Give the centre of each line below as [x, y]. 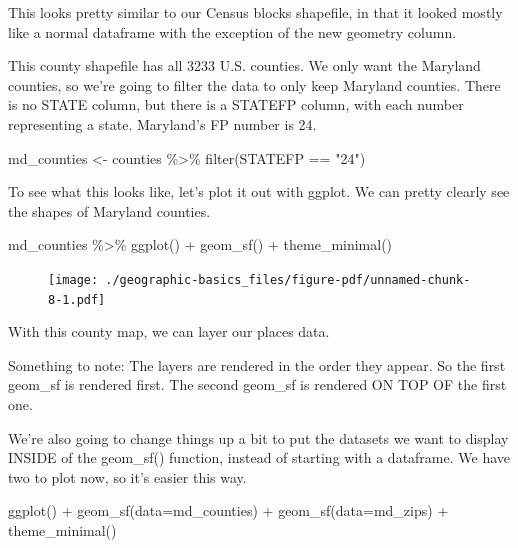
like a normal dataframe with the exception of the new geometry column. [232, 31]
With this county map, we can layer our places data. [169, 331]
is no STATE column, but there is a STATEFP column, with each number [236, 104]
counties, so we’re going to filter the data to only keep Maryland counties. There [254, 84]
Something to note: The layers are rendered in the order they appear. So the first [257, 364]
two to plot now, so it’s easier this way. [127, 476]
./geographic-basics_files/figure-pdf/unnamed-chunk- [288, 279]
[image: [73, 279]
